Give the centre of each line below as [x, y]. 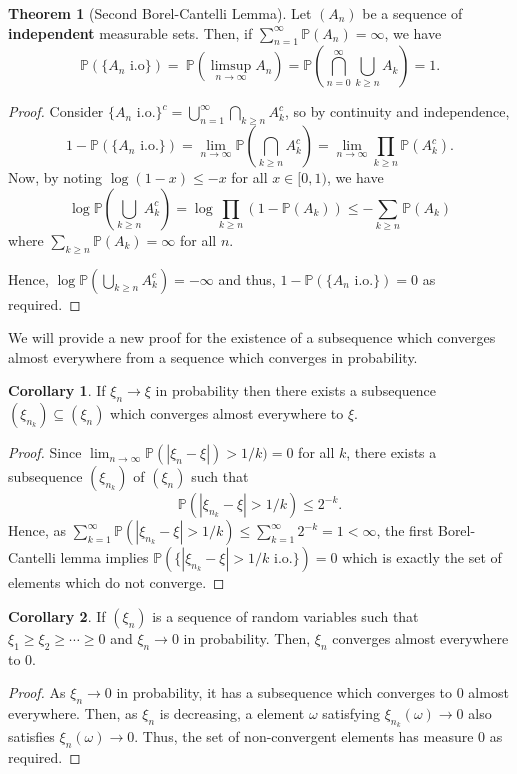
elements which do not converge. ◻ [116, 582]
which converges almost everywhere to [227, 413]
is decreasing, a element [232, 712]
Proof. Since [45, 452]
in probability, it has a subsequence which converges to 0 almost [312, 692]
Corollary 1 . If [57, 390]
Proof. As [37, 692]
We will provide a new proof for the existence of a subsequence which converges [252, 337]
